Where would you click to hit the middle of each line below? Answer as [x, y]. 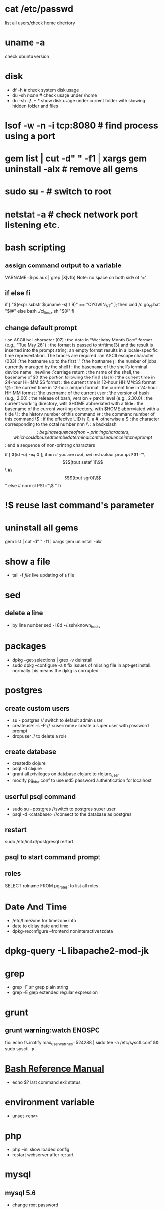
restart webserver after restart [43, 1155]
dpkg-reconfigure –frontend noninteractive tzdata [63, 931]
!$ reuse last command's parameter [80, 505]
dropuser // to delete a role [39, 736]
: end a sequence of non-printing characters [50, 445]
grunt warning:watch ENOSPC [52, 1031]
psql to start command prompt [53, 857]
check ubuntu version [27, 56]
